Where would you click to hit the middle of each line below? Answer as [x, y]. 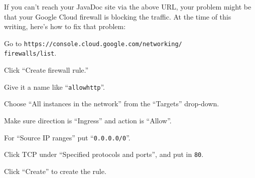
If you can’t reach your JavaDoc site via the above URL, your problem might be [128, 7]
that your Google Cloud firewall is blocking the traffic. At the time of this [118, 16]
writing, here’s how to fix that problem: [65, 26]
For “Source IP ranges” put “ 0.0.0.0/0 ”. [67, 137]
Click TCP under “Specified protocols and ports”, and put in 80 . [104, 154]
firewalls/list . [30, 53]
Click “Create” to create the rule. [55, 171]
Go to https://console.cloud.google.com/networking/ [93, 43]
